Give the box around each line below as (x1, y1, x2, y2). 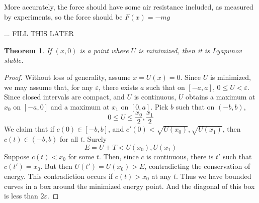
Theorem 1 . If (4, 45, 52, 55)
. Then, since (99, 151, 139, 161)
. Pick (150, 101, 168, 112)
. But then (40, 161, 72, 171)
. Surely (82, 134, 107, 144)
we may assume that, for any (4, 81, 93, 92)
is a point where (79, 45, 129, 55)
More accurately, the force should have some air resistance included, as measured (4, 2, 253, 12)
